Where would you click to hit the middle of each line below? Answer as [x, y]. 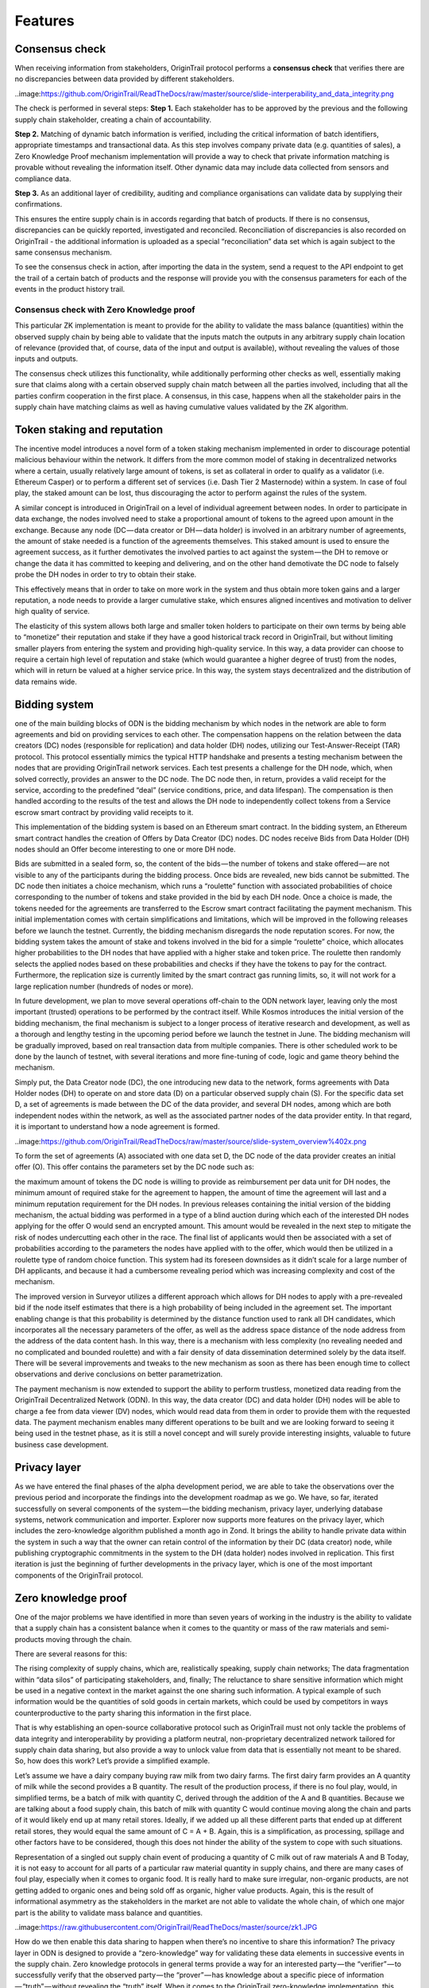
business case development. [62, 1444]
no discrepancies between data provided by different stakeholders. [124, 79]
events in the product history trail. [70, 289]
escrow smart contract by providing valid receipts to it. [104, 812]
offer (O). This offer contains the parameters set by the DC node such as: [134, 1167]
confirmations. [39, 204]
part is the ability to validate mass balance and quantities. [108, 1912]
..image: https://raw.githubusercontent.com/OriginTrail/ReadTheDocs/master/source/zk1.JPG [166, 1927]
